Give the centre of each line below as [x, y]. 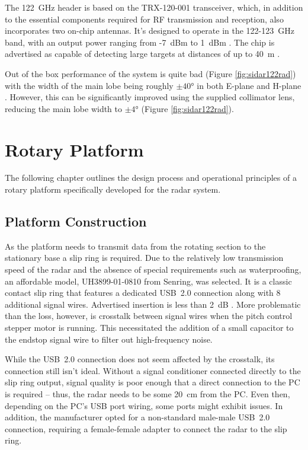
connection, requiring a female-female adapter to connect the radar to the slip [146, 428]
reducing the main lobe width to [64, 108]
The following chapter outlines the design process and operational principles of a [151, 178]
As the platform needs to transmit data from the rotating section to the [135, 246]
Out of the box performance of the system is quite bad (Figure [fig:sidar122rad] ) [150, 73]
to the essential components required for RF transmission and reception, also [144, 19]
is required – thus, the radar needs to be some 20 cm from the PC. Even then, [147, 393]
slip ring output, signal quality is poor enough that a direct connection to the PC [153, 382]
